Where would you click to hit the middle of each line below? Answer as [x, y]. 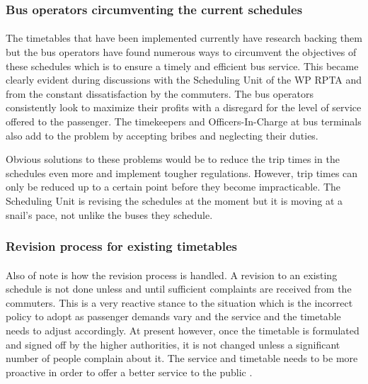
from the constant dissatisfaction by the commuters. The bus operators [160, 93]
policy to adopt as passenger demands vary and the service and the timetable [173, 316]
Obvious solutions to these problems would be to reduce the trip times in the [173, 159]
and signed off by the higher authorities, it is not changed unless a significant [173, 344]
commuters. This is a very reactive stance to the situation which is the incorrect [179, 302]
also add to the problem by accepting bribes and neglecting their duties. [162, 135]
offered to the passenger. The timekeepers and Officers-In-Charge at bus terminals [184, 121]
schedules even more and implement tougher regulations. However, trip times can [182, 173]
